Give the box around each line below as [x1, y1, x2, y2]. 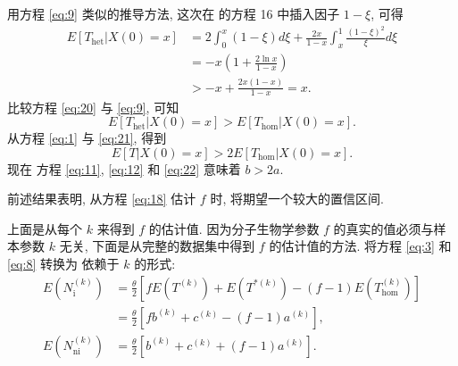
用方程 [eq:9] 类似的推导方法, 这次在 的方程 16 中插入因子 [7, 4, 340, 22]
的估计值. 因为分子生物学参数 [148, 219, 320, 237]
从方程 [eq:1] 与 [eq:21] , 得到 [7, 129, 167, 147]
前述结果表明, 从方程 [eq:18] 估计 [7, 189, 196, 208]
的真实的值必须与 [333, 219, 434, 237]
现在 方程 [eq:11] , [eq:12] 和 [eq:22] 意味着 [7, 159, 241, 178]
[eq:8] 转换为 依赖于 [7, 254, 120, 273]
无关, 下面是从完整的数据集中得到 [59, 237, 255, 255]
